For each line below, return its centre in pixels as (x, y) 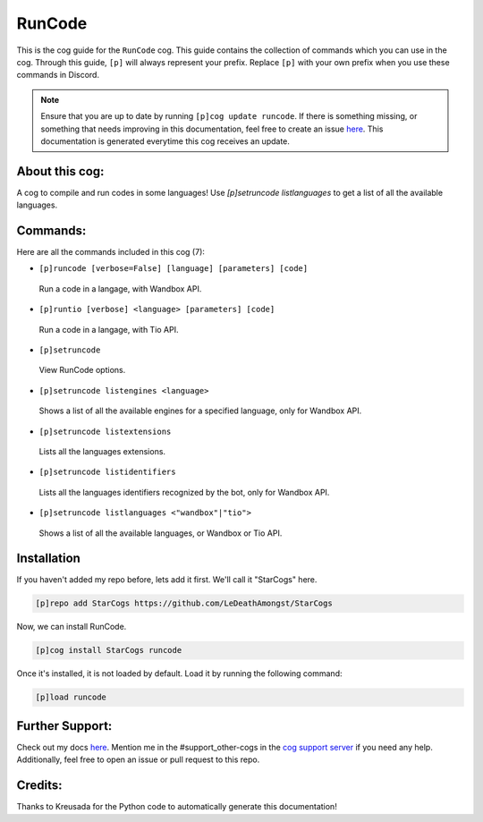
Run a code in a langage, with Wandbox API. (120, 288)
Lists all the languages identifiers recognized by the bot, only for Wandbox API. (184, 492)
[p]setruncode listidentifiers (107, 472)
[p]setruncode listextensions (105, 431)
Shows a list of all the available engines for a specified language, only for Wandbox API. (200, 411)
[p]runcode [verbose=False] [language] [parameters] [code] (174, 269)
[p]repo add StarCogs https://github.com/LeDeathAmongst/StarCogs (184, 603)
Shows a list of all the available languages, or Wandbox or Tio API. (161, 533)
